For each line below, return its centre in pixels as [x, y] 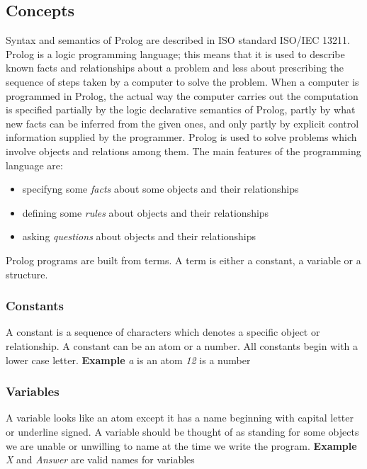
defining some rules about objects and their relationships [146, 212]
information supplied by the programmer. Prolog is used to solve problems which [181, 137]
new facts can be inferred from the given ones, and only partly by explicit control [182, 123]
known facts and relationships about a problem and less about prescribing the [175, 68]
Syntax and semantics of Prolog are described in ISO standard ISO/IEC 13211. [178, 40]
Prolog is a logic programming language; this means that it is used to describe [175, 53]
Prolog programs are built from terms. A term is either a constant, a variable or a [183, 260]
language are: [34, 165]
